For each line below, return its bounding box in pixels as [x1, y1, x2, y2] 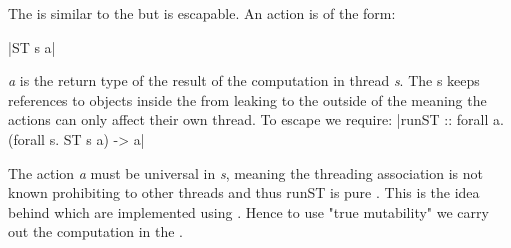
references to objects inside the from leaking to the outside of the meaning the [8, 89, 487, 110]
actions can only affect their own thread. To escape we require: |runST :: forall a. [8, 109, 504, 130]
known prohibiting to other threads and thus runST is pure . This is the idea [8, 182, 480, 203]
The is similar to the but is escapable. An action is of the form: [8, 3, 396, 23]
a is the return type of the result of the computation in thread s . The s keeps [8, 70, 480, 91]
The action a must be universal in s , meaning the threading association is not [8, 162, 483, 183]
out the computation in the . [8, 221, 184, 242]
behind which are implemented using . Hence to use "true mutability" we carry [8, 201, 489, 222]
